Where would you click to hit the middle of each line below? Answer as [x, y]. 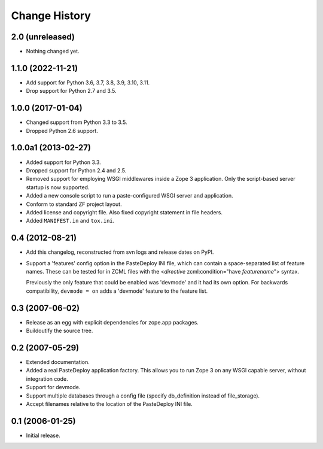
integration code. [47, 379]
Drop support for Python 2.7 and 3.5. [71, 91]
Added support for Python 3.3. [63, 162]
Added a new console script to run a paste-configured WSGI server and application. [129, 196]
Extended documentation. [58, 362]
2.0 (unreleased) [43, 37]
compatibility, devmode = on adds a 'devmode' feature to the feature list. [117, 291]
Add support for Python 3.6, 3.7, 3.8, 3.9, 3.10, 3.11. [88, 82]
